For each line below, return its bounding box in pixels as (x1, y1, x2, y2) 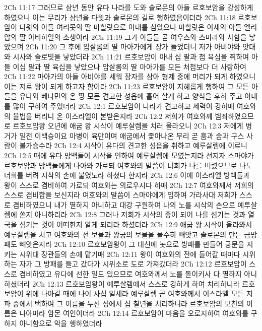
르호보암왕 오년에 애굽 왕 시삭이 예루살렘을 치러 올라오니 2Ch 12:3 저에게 (13, 120, 243, 131)
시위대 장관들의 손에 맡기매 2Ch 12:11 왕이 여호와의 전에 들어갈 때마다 (19, 248, 240, 259)
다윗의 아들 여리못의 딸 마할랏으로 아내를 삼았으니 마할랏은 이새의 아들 (19, 22, 242, 32)
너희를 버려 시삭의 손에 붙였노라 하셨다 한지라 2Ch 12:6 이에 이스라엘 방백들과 (4, 170, 250, 180)
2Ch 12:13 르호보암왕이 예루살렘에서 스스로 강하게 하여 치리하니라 (32, 278, 240, 289)
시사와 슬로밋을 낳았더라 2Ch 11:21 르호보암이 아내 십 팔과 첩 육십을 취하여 (13, 51, 249, 61)
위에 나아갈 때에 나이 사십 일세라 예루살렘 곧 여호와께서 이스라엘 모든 (26, 288, 244, 299)
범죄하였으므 (215, 110, 254, 121)
